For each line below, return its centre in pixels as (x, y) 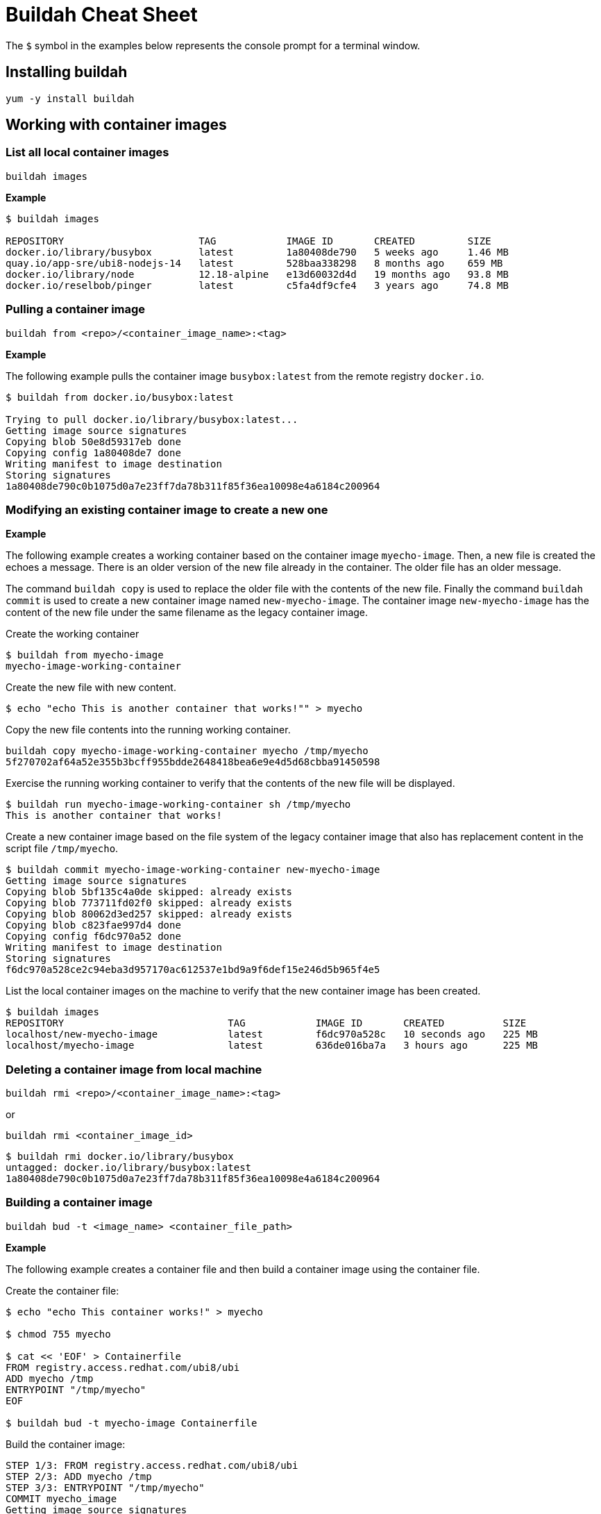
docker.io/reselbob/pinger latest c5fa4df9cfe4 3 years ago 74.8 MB (257, 285)
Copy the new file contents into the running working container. (148, 730)
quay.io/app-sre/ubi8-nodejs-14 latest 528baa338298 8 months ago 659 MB (254, 263)
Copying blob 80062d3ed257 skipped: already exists (149, 914)
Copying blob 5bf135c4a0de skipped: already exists (149, 892)
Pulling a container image (76, 309)
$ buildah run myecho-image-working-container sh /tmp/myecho (178, 805)
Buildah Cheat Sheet (102, 15)
